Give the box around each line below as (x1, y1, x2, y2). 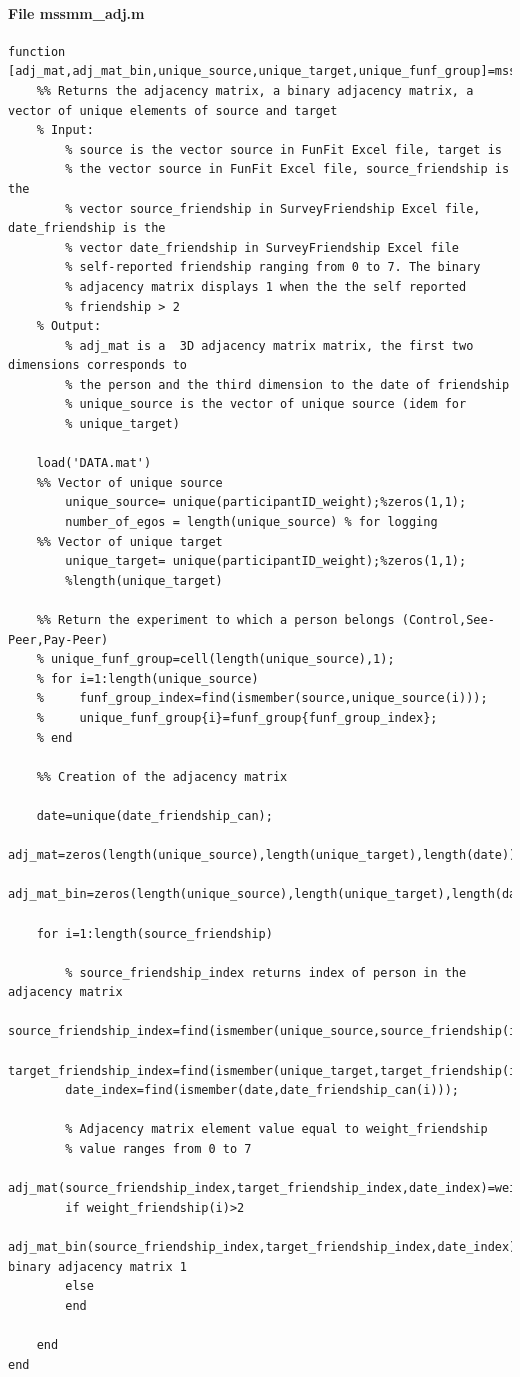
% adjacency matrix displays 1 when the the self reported (65, 279, 467, 294)
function (8, 44, 66, 59)
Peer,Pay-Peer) (8, 632, 109, 647)
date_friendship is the (8, 221, 166, 236)
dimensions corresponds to (8, 358, 187, 373)
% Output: (36, 319, 102, 334)
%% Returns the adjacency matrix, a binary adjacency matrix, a (36, 83, 474, 98)
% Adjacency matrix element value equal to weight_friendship (65, 1122, 488, 1137)
